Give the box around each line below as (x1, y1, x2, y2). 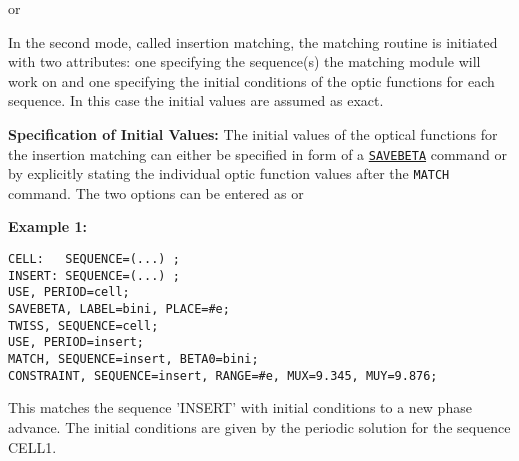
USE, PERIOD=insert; (8, 335, 145, 350)
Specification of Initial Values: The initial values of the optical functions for (8, 123, 498, 144)
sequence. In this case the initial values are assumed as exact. (8, 90, 384, 111)
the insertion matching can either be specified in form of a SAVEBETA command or (8, 143, 507, 164)
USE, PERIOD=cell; (8, 285, 130, 300)
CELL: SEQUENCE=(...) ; (8, 252, 180, 267)
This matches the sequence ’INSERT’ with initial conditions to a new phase (8, 397, 472, 418)
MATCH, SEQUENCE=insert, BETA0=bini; (8, 352, 259, 366)
